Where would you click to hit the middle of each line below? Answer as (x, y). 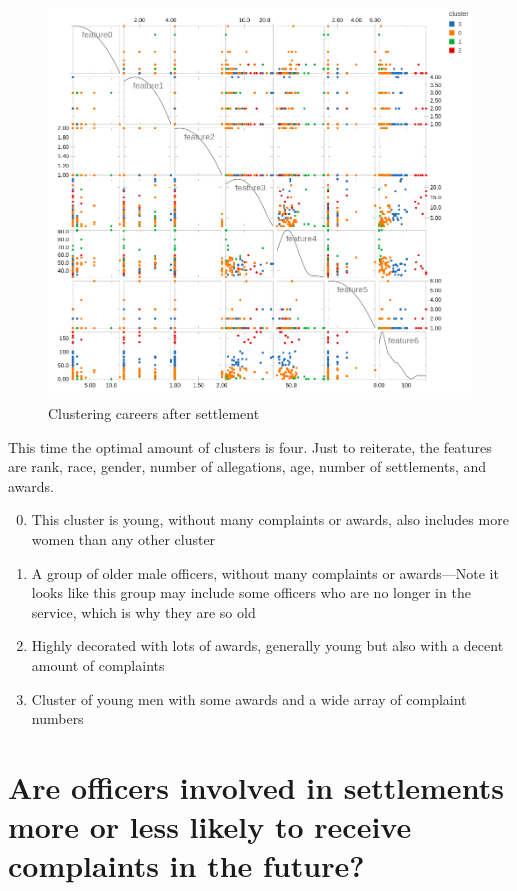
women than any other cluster (123, 539)
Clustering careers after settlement (154, 413)
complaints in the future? (186, 865)
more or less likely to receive (210, 826)
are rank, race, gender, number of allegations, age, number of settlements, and (247, 466)
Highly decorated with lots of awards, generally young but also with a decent (267, 645)
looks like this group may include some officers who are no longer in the (251, 592)
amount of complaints (98, 665)
